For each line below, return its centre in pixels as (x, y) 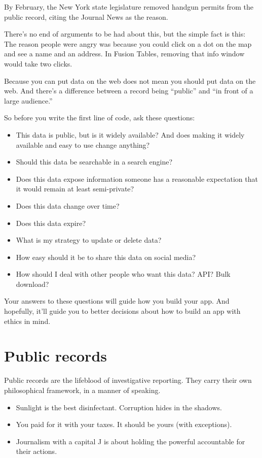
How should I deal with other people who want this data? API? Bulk (123, 274)
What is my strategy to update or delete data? (89, 240)
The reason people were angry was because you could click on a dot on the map (128, 43)
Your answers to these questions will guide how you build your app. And (117, 301)
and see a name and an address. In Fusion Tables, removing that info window (124, 54)
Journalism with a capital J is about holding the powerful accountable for (130, 441)
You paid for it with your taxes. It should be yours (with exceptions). (124, 424)
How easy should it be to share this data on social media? (106, 257)
